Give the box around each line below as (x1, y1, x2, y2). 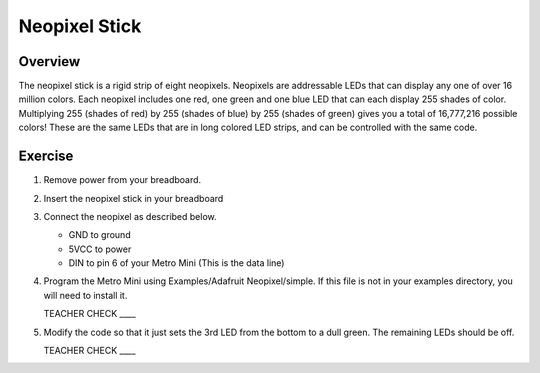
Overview (18, 53, 81, 70)
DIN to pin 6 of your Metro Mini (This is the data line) (68, 257, 285, 269)
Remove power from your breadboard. (43, 174, 202, 186)
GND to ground (68, 229, 131, 241)
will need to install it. (43, 289, 128, 301)
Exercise (18, 148, 74, 165)
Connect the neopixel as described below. (43, 210, 217, 222)
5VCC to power (68, 243, 132, 255)
